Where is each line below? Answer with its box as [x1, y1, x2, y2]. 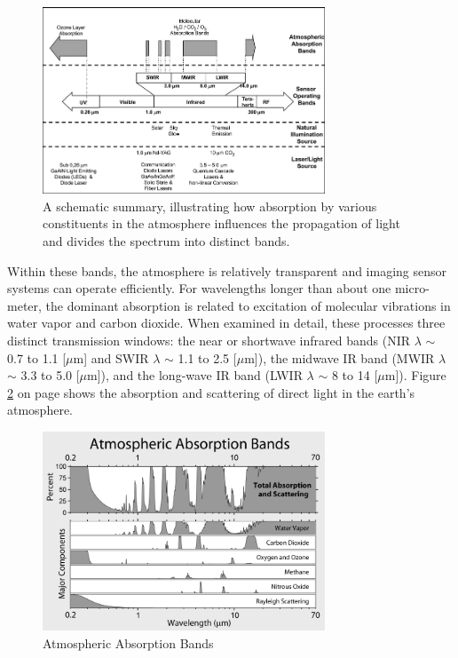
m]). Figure [384, 366, 446, 384]
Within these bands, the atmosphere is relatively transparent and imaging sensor [7, 261, 447, 280]
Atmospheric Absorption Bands [43, 633, 214, 652]
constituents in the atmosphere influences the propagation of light [43, 214, 400, 233]
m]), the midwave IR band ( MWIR [244, 348, 435, 367]
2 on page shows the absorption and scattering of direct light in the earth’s [7, 383, 415, 401]
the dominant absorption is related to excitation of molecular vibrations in [45, 296, 451, 314]
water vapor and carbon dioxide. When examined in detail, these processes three [7, 313, 446, 332]
